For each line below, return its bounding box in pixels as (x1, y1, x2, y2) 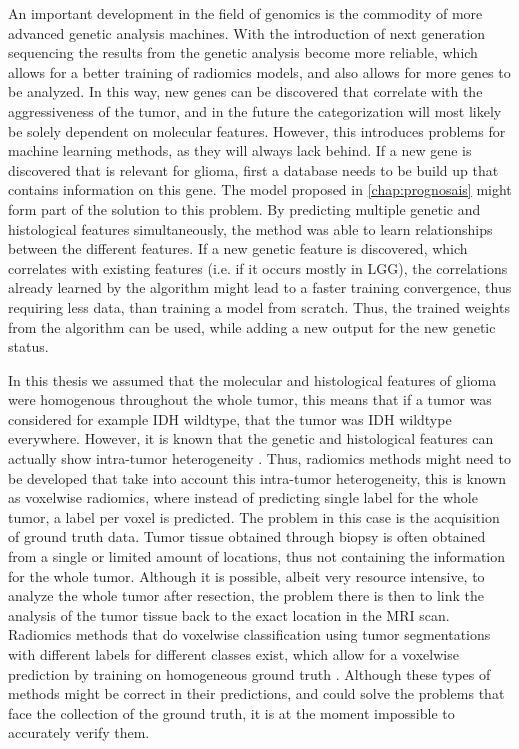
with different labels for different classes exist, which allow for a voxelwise (8, 644, 459, 664)
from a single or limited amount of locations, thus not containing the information (8, 546, 505, 567)
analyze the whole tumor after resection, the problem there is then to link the (8, 585, 484, 606)
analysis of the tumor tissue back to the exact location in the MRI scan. (8, 604, 450, 625)
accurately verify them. (8, 722, 150, 743)
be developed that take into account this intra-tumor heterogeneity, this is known (8, 467, 507, 488)
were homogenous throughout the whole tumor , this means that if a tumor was (8, 389, 492, 410)
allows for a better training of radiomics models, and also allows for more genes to (8, 61, 511, 82)
